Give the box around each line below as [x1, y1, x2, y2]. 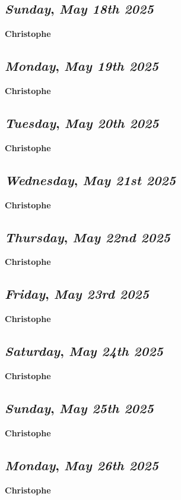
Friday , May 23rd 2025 [5, 285, 150, 303]
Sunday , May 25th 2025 [5, 398, 154, 417]
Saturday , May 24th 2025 [5, 342, 163, 360]
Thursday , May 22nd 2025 [5, 227, 170, 246]
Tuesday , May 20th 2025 [5, 113, 159, 132]
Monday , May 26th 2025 [5, 455, 159, 474]
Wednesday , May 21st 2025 [5, 170, 176, 189]
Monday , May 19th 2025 [5, 57, 159, 75]
